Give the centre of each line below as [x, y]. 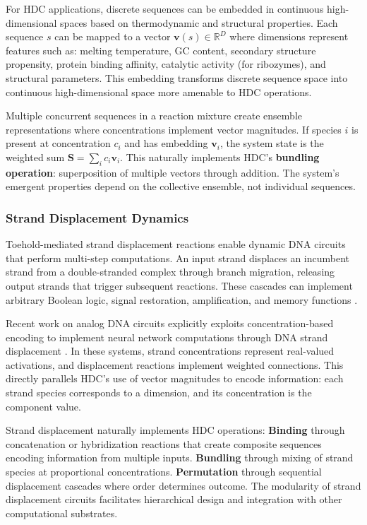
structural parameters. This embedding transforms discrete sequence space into [177, 77]
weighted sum [35, 157]
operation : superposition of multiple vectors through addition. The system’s [173, 172]
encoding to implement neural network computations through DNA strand [167, 337]
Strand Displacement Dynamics [97, 217]
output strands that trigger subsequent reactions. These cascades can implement [179, 285]
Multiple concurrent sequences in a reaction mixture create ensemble [154, 116]
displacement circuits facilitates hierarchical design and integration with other [174, 499]
